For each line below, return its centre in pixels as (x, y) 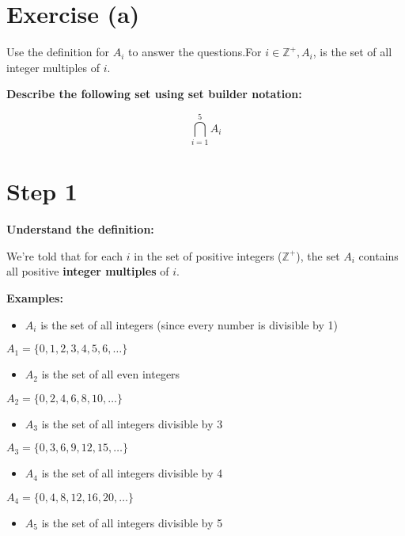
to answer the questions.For (195, 52)
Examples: (35, 297)
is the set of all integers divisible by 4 (132, 473)
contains (379, 255)
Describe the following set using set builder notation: (154, 94)
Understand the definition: (80, 229)
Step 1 (42, 191)
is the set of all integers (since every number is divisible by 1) (189, 324)
